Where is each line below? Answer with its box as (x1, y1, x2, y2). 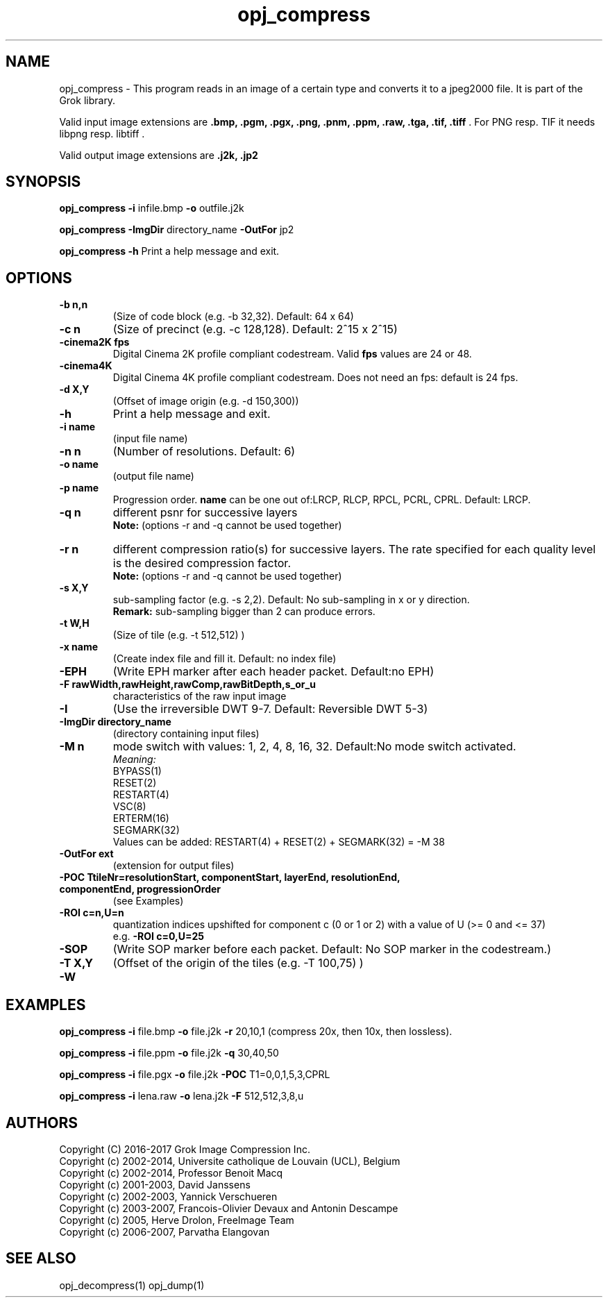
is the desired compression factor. (112, 556, 291, 571)
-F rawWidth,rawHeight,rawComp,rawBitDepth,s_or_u (59, 678, 316, 691)
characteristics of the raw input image (112, 690, 287, 703)
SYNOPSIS (6, 173, 81, 191)
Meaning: (112, 753, 156, 766)
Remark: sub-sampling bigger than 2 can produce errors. (112, 605, 375, 618)
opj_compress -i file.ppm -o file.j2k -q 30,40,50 (59, 1047, 279, 1059)
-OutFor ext (59, 848, 114, 860)
